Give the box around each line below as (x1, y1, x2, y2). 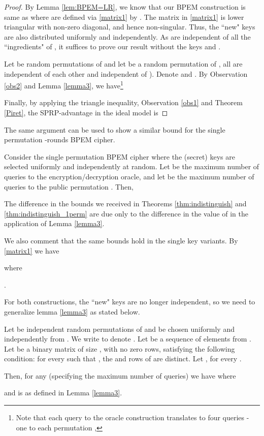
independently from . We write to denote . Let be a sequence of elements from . (4, 333, 251, 344)
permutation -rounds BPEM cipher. (4, 134, 115, 145)
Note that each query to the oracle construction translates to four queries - (16, 412, 249, 423)
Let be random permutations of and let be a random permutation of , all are (4, 58, 243, 69)
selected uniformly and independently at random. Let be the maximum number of (4, 161, 259, 172)
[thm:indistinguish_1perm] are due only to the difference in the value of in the (4, 208, 248, 219)
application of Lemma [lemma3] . (4, 218, 105, 229)
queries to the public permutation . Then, (4, 181, 134, 192)
